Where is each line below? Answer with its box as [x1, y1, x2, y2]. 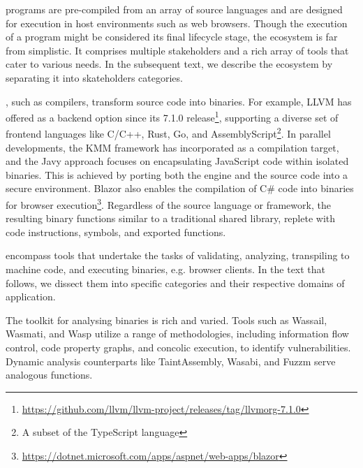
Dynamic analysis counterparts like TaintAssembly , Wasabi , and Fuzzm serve [6, 353, 336, 368]
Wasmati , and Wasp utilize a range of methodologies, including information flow [6, 326, 349, 341]
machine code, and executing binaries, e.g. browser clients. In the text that [6, 262, 326, 277]
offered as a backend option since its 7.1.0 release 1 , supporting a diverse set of [6, 108, 339, 124]
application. [6, 289, 56, 304]
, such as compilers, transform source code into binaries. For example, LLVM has [6, 94, 352, 108]
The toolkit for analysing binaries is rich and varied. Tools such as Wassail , [6, 312, 327, 327]
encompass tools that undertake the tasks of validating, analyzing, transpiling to [6, 248, 350, 263]
